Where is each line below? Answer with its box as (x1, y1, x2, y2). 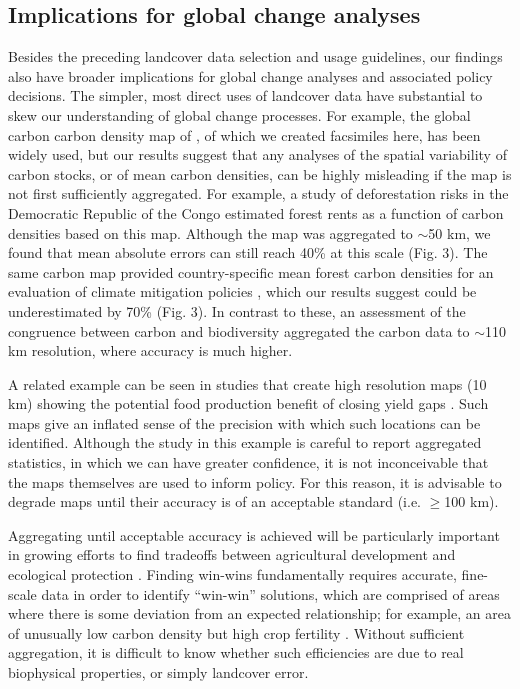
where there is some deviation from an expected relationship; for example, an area (8, 603, 511, 624)
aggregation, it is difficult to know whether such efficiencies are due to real (8, 642, 464, 663)
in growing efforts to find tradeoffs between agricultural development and (8, 544, 456, 565)
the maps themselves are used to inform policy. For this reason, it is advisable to (8, 471, 502, 492)
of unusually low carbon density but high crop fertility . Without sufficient (8, 622, 465, 643)
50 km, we (428, 222, 491, 243)
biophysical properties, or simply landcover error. (8, 662, 309, 683)
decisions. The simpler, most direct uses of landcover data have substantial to (8, 85, 483, 106)
